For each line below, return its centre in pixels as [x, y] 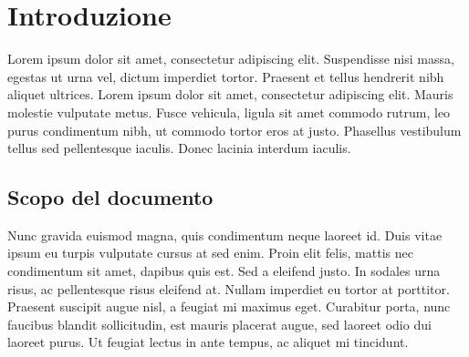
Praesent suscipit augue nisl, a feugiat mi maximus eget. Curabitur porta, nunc [229, 306]
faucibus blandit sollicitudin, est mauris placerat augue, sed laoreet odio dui [219, 324]
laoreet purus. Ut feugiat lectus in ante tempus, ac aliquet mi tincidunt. [208, 342]
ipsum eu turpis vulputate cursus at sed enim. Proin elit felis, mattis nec [210, 253]
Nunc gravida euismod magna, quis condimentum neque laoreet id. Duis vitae [225, 235]
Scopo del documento [110, 197]
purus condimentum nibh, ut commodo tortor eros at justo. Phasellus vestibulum [234, 130]
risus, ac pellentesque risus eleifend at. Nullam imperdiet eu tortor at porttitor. [229, 288]
